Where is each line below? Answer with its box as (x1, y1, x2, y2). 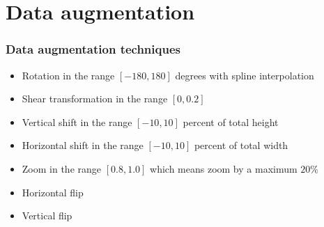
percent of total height (183, 114, 279, 129)
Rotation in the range (22, 68, 115, 82)
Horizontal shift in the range (22, 138, 144, 152)
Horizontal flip (22, 185, 84, 199)
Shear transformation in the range (22, 91, 168, 106)
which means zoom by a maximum (150, 161, 298, 175)
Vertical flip (22, 208, 72, 223)
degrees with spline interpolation (175, 68, 314, 82)
